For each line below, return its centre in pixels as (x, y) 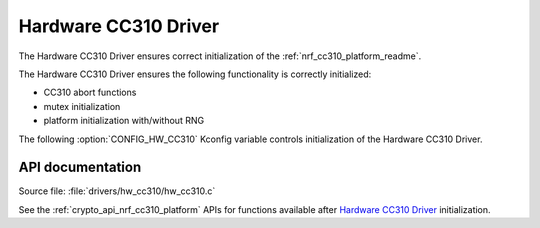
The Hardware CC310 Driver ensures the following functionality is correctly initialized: (195, 74)
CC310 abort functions (90, 92)
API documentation (80, 167)
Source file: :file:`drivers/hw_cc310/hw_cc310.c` (117, 191)
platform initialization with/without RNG (124, 121)
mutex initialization (82, 106)
